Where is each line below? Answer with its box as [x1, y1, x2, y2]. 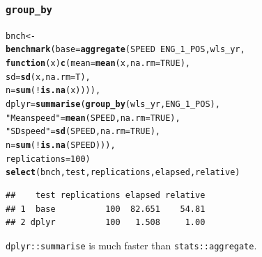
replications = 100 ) [6, 154, 91, 164]
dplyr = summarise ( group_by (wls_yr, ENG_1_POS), [6, 99, 220, 110]
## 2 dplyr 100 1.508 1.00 [6, 217, 206, 228]
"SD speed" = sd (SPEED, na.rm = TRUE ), [6, 126, 160, 137]
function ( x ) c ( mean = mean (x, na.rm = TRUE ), [6, 58, 191, 69]
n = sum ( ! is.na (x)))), [6, 85, 101, 96]
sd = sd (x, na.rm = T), [6, 72, 91, 82]
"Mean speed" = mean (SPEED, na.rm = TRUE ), [6, 113, 180, 123]
